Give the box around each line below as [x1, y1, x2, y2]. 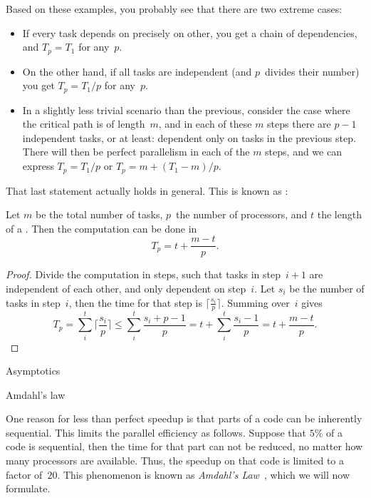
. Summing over [221, 295, 290, 310]
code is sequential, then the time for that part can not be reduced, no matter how [6, 439, 363, 454]
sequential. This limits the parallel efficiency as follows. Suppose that [6, 425, 307, 439]
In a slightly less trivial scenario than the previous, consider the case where [22, 102, 350, 117]
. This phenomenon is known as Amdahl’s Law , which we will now [57, 467, 350, 482]
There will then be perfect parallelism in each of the [22, 144, 250, 159]
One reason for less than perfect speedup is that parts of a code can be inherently [6, 411, 362, 426]
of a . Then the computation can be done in [6, 220, 197, 235]
